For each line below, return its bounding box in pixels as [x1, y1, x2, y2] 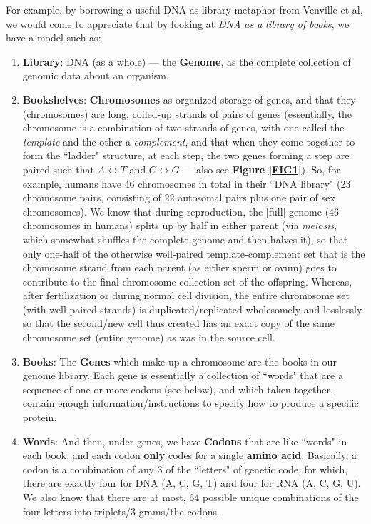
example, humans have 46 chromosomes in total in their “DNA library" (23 [22, 176, 351, 191]
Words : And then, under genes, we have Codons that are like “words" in [22, 433, 347, 448]
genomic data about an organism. [22, 68, 169, 83]
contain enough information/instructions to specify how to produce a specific [22, 395, 359, 410]
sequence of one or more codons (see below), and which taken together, [22, 381, 333, 396]
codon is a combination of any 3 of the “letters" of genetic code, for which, [22, 461, 348, 476]
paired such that [22, 161, 94, 176]
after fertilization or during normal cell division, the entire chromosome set [22, 288, 350, 303]
